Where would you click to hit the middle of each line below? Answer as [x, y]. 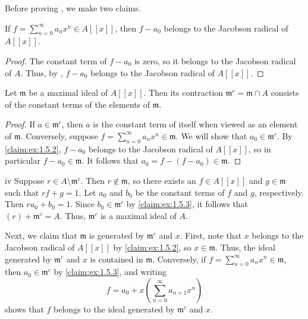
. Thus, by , [42, 72]
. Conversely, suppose [59, 135]
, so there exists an [162, 180]
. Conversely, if [179, 259]
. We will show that [211, 135]
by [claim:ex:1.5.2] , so [152, 247]
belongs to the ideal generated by [114, 309]
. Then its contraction [183, 93]
